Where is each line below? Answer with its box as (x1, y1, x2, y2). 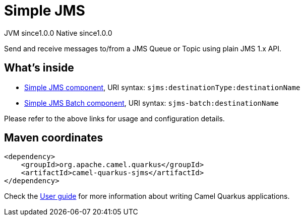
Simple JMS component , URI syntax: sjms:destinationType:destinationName (24, 83, 300, 92)
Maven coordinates (4, 131, 103, 144)
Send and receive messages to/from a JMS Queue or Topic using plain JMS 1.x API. (4, 44, 282, 53)
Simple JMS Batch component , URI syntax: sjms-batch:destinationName (24, 98, 279, 107)
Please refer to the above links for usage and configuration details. (4, 114, 225, 123)
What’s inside (4, 61, 74, 75)
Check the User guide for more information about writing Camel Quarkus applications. (4, 192, 290, 201)
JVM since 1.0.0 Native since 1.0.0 (4, 28, 112, 37)
